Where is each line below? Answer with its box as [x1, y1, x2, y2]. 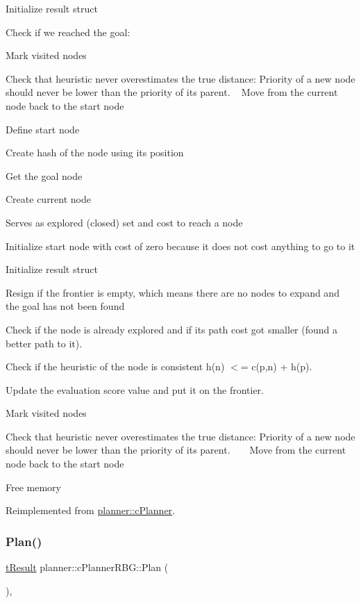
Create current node [6, 192, 92, 206]
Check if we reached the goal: [6, 24, 131, 39]
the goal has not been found [6, 299, 125, 313]
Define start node [6, 122, 80, 136]
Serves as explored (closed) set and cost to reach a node [6, 215, 243, 229]
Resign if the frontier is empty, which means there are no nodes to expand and [6, 285, 339, 299]
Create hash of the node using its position [6, 145, 184, 160]
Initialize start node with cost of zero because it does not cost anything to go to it [6, 238, 355, 253]
